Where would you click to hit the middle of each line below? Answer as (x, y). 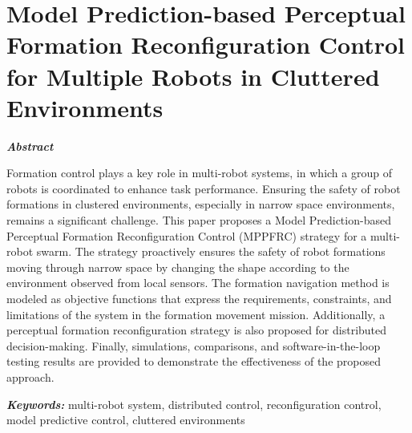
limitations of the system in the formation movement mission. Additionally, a (196, 314)
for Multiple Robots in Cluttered (193, 76)
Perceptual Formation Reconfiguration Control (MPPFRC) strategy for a (187, 235)
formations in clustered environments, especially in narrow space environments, (201, 204)
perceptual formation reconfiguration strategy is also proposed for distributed (197, 330)
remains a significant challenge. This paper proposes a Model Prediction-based (199, 220)
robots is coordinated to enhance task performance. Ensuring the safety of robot (204, 188)
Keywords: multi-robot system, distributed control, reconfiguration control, (194, 404)
